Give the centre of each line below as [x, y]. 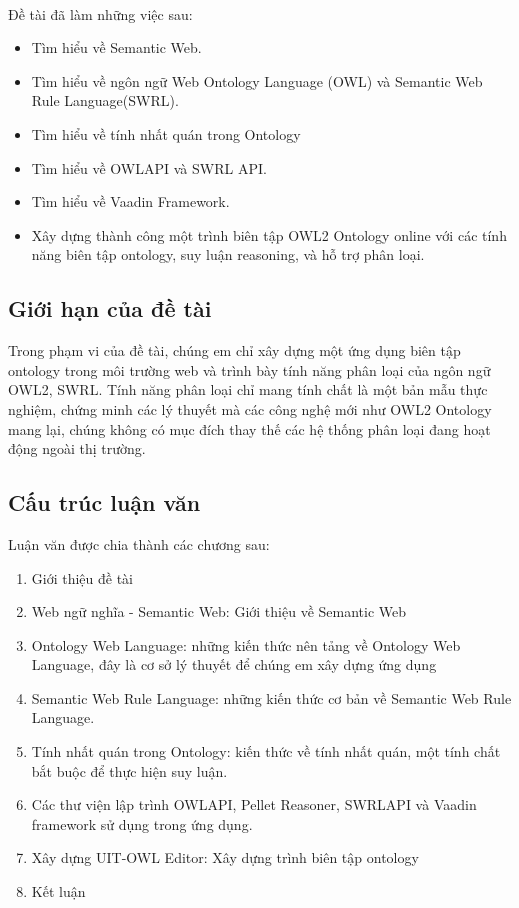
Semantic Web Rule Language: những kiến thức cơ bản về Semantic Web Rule [271, 697]
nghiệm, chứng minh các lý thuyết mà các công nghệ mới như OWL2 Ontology [250, 408]
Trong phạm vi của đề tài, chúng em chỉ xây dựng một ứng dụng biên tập [234, 350]
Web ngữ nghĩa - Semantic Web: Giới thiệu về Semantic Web [219, 611]
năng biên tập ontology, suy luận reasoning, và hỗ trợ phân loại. [228, 254]
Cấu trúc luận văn [104, 502]
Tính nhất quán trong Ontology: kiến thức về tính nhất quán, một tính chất [266, 751]
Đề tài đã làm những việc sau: [100, 13]
